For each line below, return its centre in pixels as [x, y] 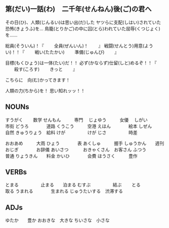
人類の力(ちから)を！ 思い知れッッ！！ [45, 91]
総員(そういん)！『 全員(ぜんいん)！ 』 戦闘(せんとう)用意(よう [79, 46]
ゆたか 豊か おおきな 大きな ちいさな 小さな [57, 220]
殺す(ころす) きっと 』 [46, 69]
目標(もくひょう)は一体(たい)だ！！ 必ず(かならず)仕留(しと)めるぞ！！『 [81, 63]
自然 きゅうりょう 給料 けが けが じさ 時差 [71, 132]
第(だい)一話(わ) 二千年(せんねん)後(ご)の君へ [78, 9]
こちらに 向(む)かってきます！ [38, 80]
